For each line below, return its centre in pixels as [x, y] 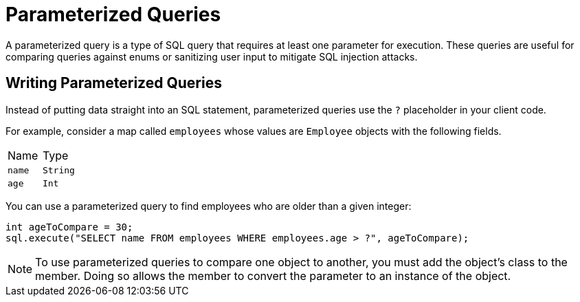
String [58, 170]
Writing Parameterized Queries [114, 83]
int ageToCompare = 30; [69, 227]
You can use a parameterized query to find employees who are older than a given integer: [209, 206]
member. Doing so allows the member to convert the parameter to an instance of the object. [273, 276]
